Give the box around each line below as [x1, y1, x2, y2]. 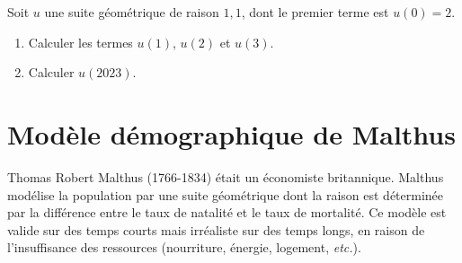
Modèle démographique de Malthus [7, 115, 456, 152]
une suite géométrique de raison [44, 3, 219, 21]
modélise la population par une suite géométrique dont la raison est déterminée [7, 185, 444, 204]
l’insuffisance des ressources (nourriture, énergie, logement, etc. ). [7, 238, 361, 257]
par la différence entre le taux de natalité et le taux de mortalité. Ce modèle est [7, 203, 447, 222]
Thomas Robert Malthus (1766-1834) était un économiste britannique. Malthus [7, 167, 444, 186]
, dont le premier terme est [241, 3, 389, 21]
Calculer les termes [28, 32, 133, 51]
